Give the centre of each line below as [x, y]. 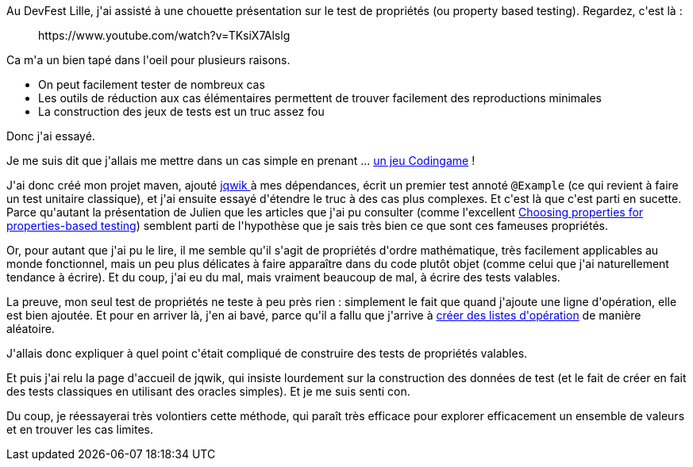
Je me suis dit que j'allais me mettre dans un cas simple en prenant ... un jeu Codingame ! [241, 161]
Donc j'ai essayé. [51, 136]
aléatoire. [31, 329]
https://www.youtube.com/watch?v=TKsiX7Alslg [164, 35]
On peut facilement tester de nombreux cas [152, 84]
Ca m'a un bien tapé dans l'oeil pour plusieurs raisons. [148, 60]
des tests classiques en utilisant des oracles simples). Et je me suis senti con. [208, 391]
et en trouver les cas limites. [80, 429]
